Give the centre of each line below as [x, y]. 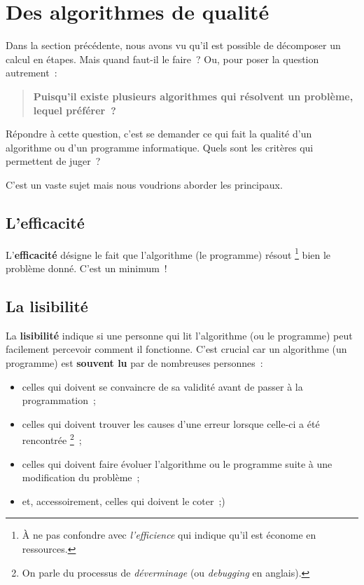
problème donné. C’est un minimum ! [86, 268]
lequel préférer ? [75, 110]
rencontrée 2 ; [52, 439]
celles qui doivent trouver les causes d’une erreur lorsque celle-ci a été [171, 423]
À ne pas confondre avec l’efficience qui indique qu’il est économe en [169, 535]
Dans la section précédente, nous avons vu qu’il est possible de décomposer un [173, 45]
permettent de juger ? [53, 161]
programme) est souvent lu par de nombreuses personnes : [134, 362]
